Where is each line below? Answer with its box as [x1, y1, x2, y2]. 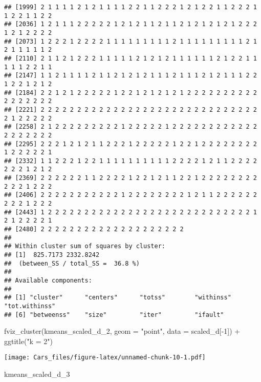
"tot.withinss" [4, 302, 56, 310]
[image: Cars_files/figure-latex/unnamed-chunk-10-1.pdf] [4, 354, 206, 361]
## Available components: [4, 277, 92, 284]
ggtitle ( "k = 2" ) [4, 335, 53, 346]
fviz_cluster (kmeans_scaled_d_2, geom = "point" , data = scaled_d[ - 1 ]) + [4, 326, 241, 336]
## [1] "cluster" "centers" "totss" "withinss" [4, 294, 231, 301]
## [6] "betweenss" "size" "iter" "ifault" [4, 311, 224, 318]
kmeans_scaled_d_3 [4, 369, 70, 379]
